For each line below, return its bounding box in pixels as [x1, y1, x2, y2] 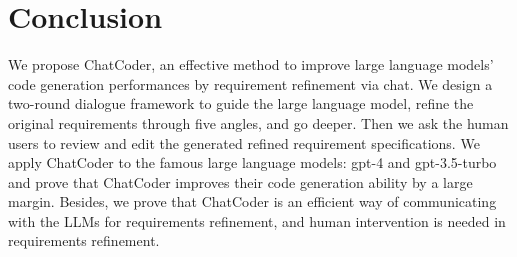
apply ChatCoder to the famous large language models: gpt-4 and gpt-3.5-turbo [8, 152, 497, 173]
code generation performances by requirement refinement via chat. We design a [8, 73, 493, 94]
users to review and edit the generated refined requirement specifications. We [8, 132, 480, 153]
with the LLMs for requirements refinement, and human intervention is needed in [8, 210, 506, 231]
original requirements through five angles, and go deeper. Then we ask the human [8, 112, 509, 133]
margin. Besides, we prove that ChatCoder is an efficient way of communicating [8, 191, 497, 212]
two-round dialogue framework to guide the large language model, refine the [8, 93, 474, 114]
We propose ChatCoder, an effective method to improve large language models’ [8, 54, 494, 75]
